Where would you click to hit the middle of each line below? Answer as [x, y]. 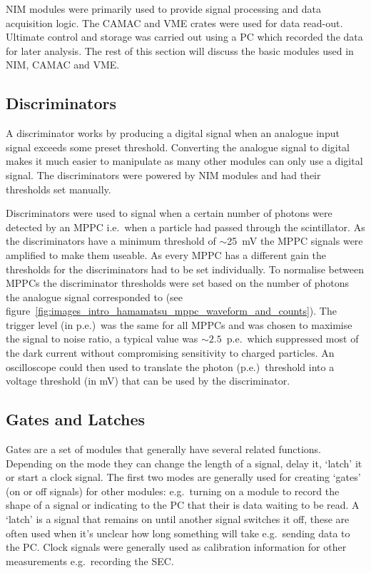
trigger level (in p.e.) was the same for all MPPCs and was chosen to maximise [179, 324]
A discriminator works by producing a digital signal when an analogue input [173, 133]
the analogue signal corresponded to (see [95, 296]
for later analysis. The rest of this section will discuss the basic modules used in [180, 50]
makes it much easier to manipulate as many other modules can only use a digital [184, 161]
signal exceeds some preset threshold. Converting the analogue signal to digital [178, 147]
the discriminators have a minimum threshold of [111, 241]
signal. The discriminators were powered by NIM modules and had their [163, 174]
